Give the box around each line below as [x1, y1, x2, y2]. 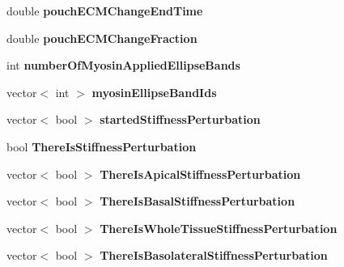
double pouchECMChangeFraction [6, 29, 197, 46]
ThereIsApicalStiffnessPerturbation [100, 165, 301, 182]
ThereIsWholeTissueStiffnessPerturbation [100, 219, 338, 236]
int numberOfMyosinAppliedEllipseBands [6, 57, 240, 74]
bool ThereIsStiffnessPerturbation [6, 138, 197, 155]
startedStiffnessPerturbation [100, 111, 261, 128]
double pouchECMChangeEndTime [6, 2, 203, 19]
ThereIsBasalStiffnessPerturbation [100, 193, 295, 210]
